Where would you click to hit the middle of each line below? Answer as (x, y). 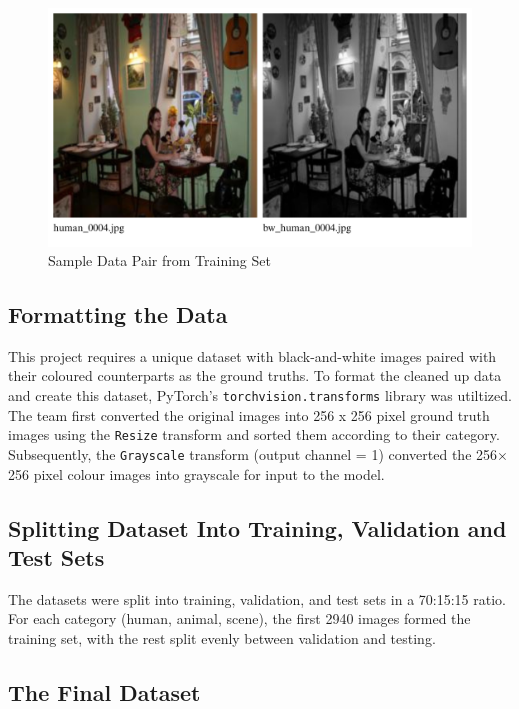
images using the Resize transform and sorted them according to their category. (254, 434)
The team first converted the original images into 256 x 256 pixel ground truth (249, 414)
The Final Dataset (104, 692)
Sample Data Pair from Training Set (159, 260)
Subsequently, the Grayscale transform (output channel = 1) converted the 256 (253, 453)
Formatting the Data (118, 314)
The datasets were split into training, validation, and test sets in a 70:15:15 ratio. (257, 598)
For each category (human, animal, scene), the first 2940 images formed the (239, 618)
